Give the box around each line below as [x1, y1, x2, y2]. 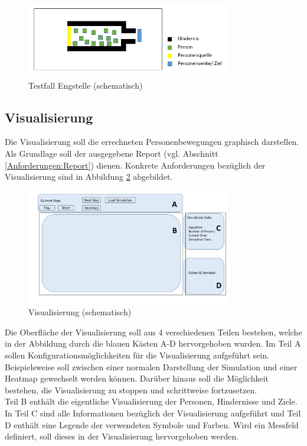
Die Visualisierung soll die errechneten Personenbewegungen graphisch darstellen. [5, 135, 299, 148]
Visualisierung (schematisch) [28, 306, 132, 318]
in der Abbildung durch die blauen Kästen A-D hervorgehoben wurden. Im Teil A [5, 337, 301, 350]
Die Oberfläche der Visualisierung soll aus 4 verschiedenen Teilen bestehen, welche [5, 325, 302, 338]
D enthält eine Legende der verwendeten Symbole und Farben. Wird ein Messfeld [5, 418, 299, 431]
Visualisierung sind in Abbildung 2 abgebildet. [5, 170, 173, 183]
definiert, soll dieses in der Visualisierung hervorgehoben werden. [5, 430, 239, 442]
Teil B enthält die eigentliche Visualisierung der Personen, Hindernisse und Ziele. [5, 395, 298, 408]
